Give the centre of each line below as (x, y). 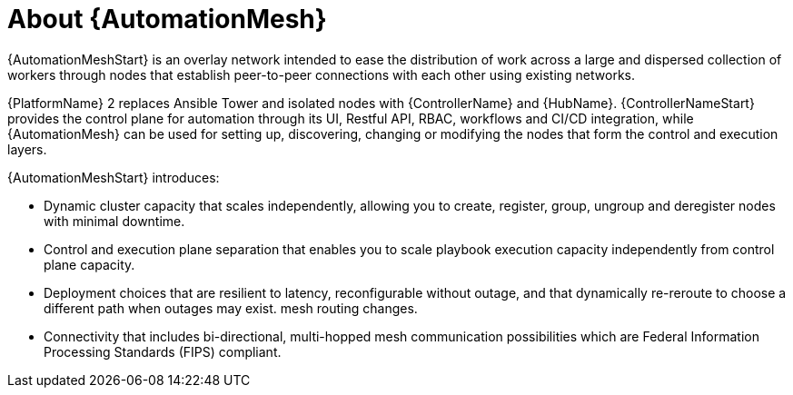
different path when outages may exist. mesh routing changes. (231, 308)
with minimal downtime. (114, 221)
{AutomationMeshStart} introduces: (114, 177)
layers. (27, 149)
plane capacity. (89, 264)
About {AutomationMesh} (167, 19)
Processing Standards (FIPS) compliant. (163, 351)
